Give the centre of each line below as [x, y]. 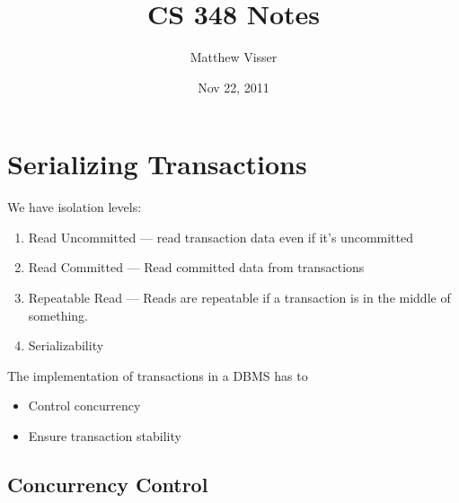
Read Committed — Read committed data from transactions [196, 267]
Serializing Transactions [157, 164]
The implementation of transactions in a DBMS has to [158, 375]
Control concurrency [84, 406]
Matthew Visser [234, 57]
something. [58, 315]
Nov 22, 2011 [234, 87]
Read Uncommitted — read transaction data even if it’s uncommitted [221, 237]
